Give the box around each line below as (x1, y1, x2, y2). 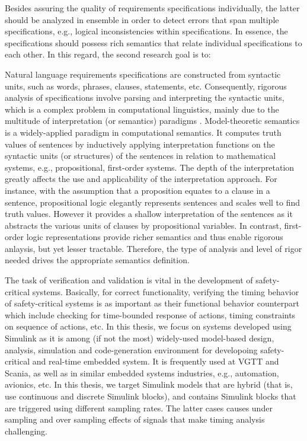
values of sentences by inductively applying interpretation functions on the (5, 138, 275, 150)
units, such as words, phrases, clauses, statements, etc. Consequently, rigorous (5, 79, 287, 92)
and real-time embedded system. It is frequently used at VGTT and (32, 355, 279, 367)
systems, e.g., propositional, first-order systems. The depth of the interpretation (5, 161, 295, 173)
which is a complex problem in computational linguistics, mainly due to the (5, 103, 279, 115)
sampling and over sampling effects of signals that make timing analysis (5, 413, 265, 426)
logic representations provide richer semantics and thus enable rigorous (26, 231, 283, 243)
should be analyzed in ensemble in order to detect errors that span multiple (5, 13, 279, 25)
